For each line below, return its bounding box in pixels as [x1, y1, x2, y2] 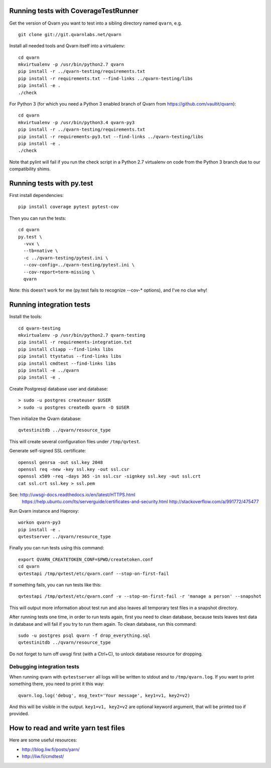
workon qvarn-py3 [18, 520, 61, 525]
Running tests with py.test [9, 179, 93, 187]
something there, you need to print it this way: [9, 681, 105, 687]
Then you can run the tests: [9, 215, 66, 221]
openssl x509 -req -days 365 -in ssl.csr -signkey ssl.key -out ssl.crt [18, 473, 201, 479]
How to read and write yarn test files [9, 724, 125, 732]
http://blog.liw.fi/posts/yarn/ [22, 746, 80, 752]
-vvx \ [23, 241, 40, 247]
